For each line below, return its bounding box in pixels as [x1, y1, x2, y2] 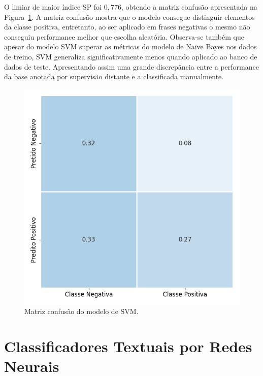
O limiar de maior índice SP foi [4, 2, 102, 12]
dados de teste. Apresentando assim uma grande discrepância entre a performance [4, 61, 259, 72]
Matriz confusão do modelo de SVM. [24, 306, 139, 317]
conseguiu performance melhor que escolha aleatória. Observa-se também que [4, 31, 244, 42]
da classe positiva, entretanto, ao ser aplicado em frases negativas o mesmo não [4, 21, 250, 32]
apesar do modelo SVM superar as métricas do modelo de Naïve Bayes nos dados [4, 41, 257, 52]
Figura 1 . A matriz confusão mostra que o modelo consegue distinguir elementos [4, 11, 255, 22]
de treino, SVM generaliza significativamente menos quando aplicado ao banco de [4, 51, 257, 61]
